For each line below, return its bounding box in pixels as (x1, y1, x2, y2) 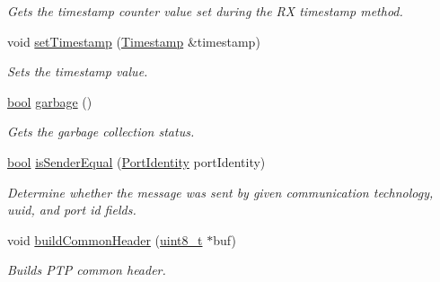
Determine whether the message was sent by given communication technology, (7, 182, 434, 201)
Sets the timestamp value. (7, 62, 148, 81)
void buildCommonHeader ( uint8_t (7, 230, 203, 249)
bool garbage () (7, 92, 92, 110)
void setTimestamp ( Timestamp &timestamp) (7, 31, 260, 50)
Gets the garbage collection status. (7, 122, 195, 141)
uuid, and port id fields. (7, 200, 136, 219)
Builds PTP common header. (7, 260, 166, 279)
